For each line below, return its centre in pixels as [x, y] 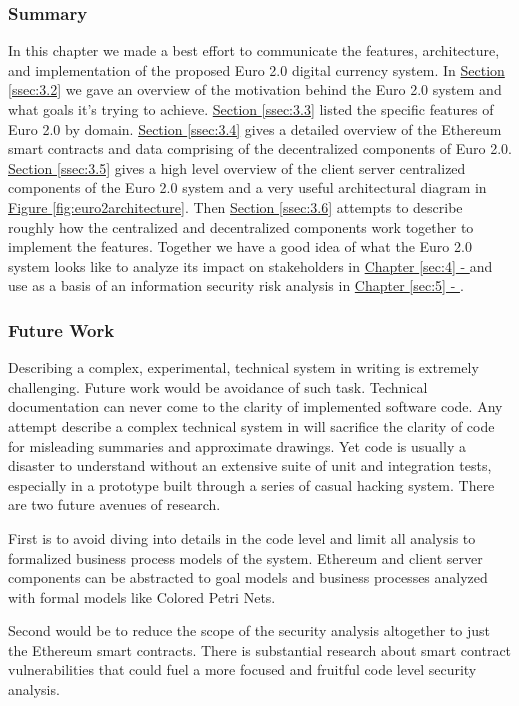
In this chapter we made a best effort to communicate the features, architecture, [254, 50]
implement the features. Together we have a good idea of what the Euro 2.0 [240, 246]
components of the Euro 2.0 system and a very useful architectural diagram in [247, 187]
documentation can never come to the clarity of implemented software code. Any [255, 406]
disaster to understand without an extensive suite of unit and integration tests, [250, 465]
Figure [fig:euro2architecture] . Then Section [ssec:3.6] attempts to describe [235, 206]
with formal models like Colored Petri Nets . [142, 596]
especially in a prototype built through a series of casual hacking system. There [251, 484]
